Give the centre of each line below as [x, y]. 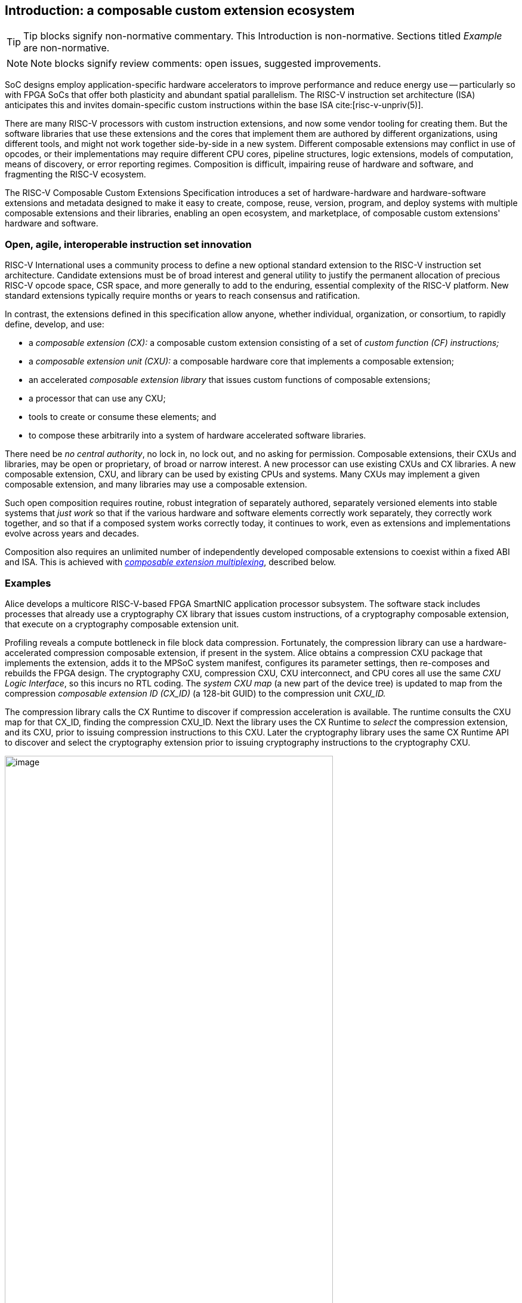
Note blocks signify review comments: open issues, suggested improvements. [206, 64]
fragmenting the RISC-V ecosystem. [75, 174]
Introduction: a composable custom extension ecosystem [180, 10]
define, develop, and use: [55, 324]
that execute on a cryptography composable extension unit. [122, 624]
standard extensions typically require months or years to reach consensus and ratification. [183, 296]
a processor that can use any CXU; [97, 398]
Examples [28, 583]
